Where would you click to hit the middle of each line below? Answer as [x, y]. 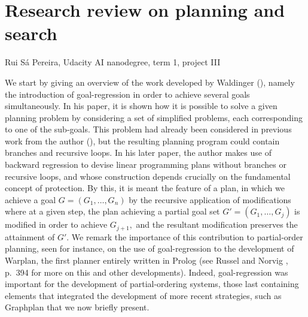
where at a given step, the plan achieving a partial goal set [112, 211]
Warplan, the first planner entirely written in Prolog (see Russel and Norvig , [147, 260]
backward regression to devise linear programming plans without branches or [146, 164]
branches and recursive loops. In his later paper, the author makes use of [138, 153]
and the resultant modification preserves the [217, 224]
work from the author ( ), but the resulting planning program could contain [142, 141]
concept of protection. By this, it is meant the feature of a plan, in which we [145, 188]
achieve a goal [31, 199]
